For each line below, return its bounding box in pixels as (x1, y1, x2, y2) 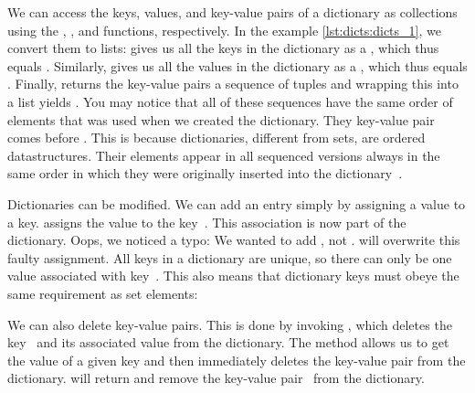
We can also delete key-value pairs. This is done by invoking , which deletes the (7, 314, 452, 334)
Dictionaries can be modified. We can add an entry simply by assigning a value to (7, 194, 466, 213)
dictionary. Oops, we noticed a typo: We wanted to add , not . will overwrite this (7, 230, 460, 250)
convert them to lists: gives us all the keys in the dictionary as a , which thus (7, 38, 439, 58)
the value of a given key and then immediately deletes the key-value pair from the (7, 350, 466, 369)
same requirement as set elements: (7, 283, 198, 303)
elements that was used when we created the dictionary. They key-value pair (7, 110, 435, 129)
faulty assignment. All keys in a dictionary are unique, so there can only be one (7, 248, 452, 267)
